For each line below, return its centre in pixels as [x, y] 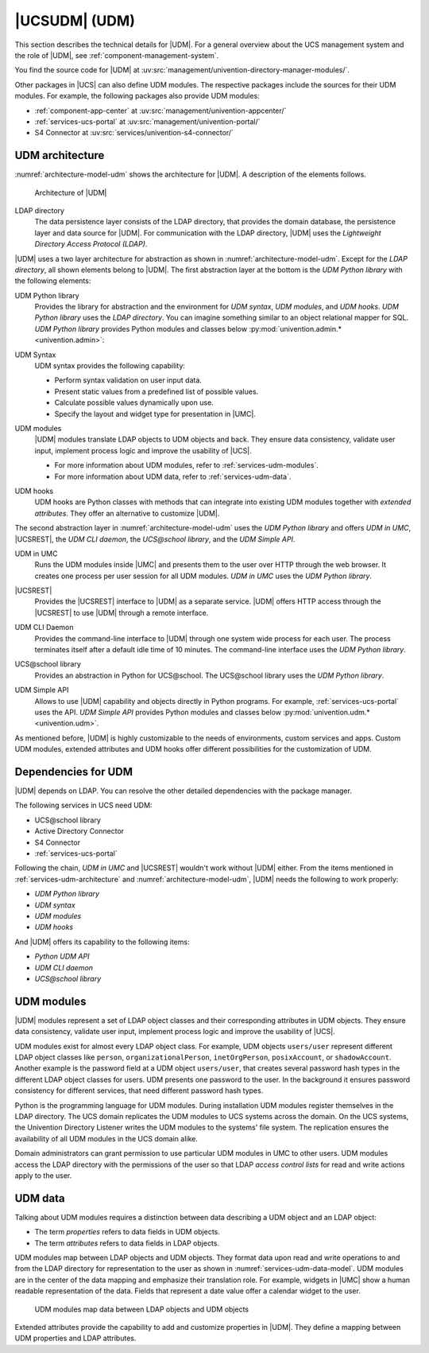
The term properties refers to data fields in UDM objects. [127, 1232]
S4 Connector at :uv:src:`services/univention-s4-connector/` [134, 133]
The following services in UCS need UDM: [83, 805]
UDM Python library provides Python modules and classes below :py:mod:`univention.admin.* [188, 329]
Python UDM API [62, 956]
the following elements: [53, 281]
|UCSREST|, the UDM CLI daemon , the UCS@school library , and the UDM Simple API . [155, 539]
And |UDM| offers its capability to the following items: [102, 942]
